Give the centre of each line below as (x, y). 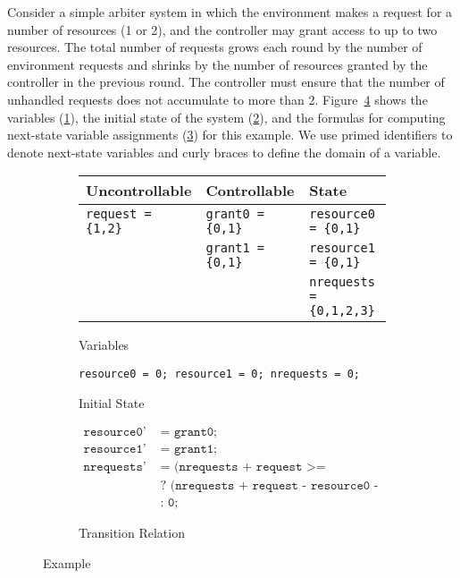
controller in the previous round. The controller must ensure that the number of (226, 82)
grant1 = (235, 248)
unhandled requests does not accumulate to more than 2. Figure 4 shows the (217, 99)
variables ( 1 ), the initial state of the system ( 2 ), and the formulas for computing (226, 117)
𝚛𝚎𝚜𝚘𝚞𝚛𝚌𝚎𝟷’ (115, 450)
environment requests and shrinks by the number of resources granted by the (217, 64)
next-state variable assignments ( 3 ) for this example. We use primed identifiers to (230, 135)
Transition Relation (132, 533)
